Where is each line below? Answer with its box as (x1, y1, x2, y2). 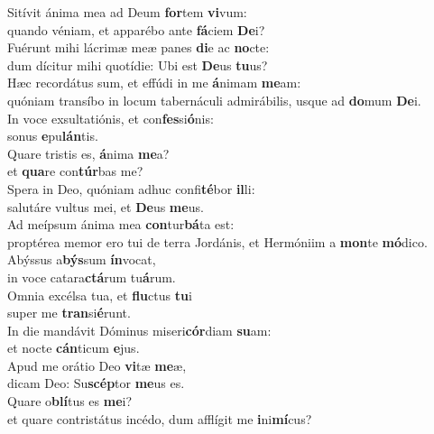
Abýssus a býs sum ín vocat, (7, 250, 156, 269)
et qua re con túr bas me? (7, 162, 143, 180)
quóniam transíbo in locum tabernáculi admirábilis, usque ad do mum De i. (7, 90, 421, 109)
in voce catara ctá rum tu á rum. (7, 267, 176, 286)
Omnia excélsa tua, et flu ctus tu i (7, 285, 192, 304)
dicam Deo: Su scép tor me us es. (7, 374, 185, 392)
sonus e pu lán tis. (7, 126, 98, 145)
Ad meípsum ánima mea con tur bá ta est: (7, 215, 235, 234)
